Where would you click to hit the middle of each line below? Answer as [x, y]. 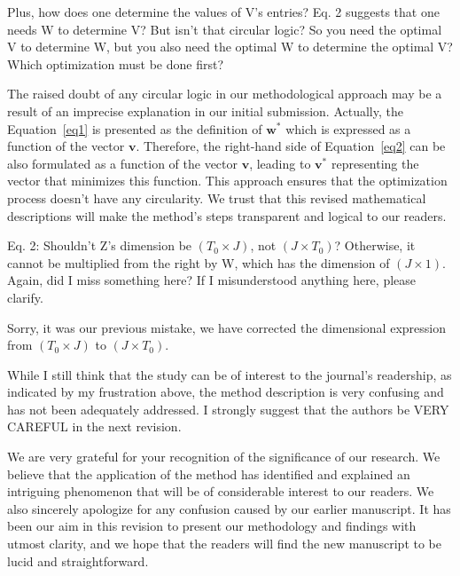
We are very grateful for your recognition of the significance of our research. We [224, 457]
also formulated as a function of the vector [123, 163]
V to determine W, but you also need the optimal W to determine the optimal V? [230, 47]
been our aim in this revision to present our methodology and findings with [212, 526]
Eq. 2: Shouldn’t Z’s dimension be [100, 245]
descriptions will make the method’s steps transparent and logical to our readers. [227, 215]
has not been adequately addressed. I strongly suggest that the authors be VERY [228, 409]
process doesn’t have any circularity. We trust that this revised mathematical [217, 197]
